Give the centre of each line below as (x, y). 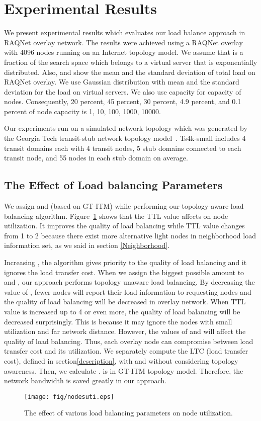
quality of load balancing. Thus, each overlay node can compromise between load (129, 341)
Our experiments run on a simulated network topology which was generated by (126, 128)
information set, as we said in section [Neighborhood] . (87, 245)
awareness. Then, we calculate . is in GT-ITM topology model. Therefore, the (124, 370)
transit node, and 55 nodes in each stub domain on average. (96, 158)
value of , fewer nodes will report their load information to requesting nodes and (128, 291)
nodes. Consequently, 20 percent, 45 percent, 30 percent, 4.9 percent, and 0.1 (123, 101)
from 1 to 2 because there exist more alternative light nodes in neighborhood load (130, 235)
